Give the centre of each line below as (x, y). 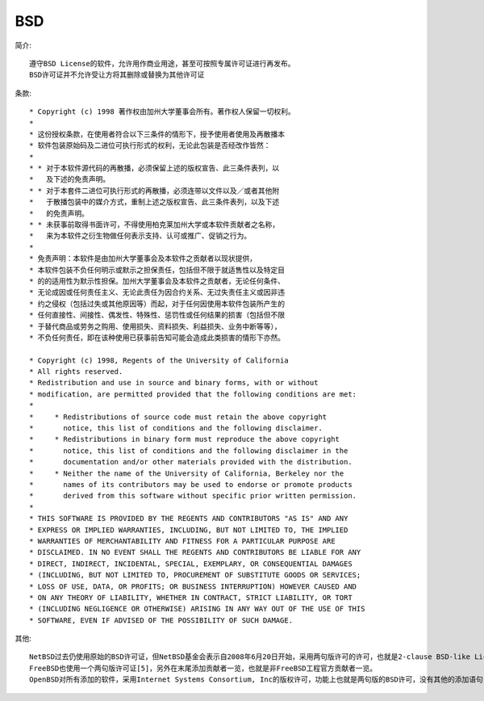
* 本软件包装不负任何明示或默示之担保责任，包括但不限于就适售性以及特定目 (157, 270)
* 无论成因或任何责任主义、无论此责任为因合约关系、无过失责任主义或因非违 (157, 292)
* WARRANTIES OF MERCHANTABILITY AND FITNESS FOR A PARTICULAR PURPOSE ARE (182, 541)
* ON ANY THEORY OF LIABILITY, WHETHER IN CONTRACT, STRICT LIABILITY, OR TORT (191, 597)
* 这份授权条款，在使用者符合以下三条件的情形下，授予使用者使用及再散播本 (157, 134)
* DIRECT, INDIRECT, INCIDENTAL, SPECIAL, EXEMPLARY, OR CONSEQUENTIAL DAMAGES (191, 564)
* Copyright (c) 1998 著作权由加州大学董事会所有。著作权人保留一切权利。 (163, 112)
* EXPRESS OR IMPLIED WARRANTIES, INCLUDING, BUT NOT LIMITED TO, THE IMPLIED (189, 530)
